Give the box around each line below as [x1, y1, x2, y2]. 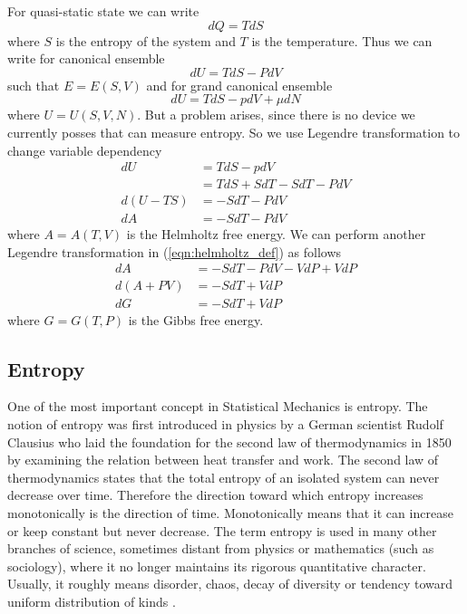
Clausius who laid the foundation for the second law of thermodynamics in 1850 [7, 432, 452, 451]
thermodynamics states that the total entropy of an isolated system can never [7, 467, 440, 486]
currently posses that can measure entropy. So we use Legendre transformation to [7, 122, 461, 141]
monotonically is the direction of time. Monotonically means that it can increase [7, 503, 453, 522]
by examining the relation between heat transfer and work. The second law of [7, 450, 439, 469]
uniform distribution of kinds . [7, 591, 176, 610]
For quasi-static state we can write [7, 2, 199, 20]
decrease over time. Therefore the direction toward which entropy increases [7, 485, 423, 504]
